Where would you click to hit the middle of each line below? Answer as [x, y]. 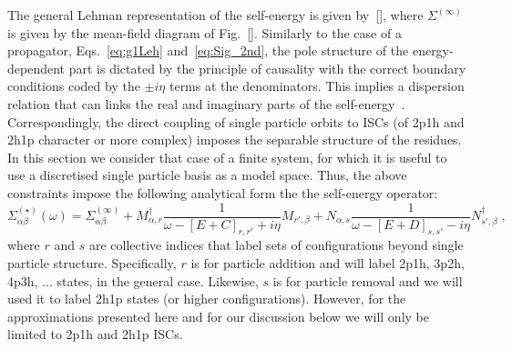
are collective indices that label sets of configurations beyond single [276, 245]
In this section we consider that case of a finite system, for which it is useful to [227, 157]
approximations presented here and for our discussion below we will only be [218, 316]
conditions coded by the [74, 86]
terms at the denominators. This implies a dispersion [317, 86]
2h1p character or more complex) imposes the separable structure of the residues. [235, 140]
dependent [36, 68]
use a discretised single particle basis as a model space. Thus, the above [207, 175]
